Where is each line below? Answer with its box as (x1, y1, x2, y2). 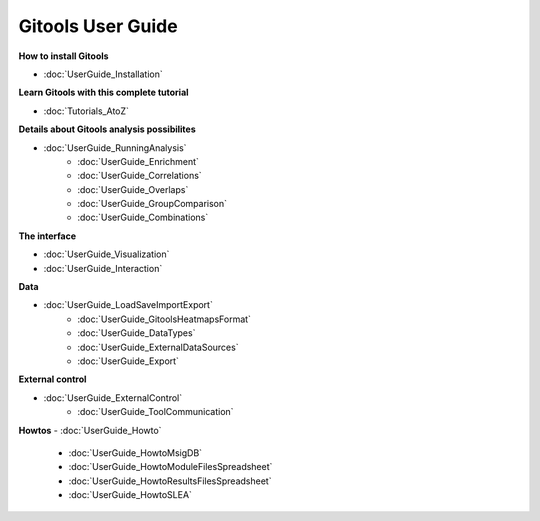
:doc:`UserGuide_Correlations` (77, 170, 202, 182)
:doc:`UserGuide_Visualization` (43, 248, 170, 260)
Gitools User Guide (18, 15, 179, 37)
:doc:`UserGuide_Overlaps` (77, 183, 189, 195)
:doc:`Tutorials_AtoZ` (43, 105, 130, 117)
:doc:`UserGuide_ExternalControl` (43, 391, 183, 404)
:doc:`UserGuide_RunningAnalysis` (43, 141, 187, 154)
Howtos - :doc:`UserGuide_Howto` (18, 424, 162, 436)
